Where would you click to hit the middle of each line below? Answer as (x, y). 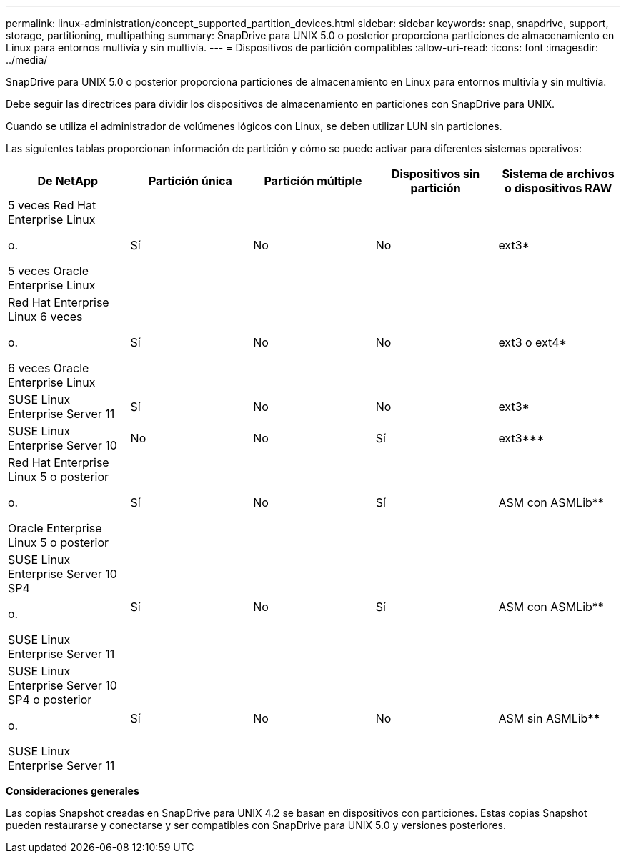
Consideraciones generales (73, 791)
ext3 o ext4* (532, 342)
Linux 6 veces (45, 317)
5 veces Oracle (48, 271)
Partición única (190, 181)
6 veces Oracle (49, 368)
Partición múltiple (313, 181)
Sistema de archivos (558, 174)
